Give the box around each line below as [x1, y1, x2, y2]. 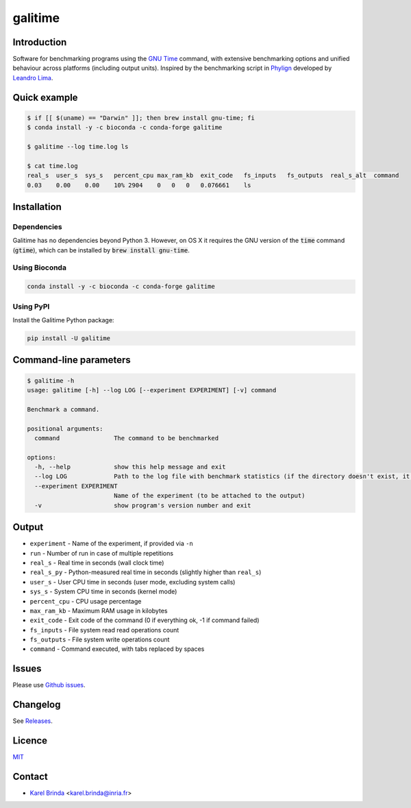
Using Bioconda [12, 263, 66, 272]
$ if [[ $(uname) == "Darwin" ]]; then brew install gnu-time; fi [27, 114, 255, 121]
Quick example [12, 91, 78, 103]
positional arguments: [27, 425, 103, 432]
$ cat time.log [27, 162, 78, 169]
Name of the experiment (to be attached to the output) [113, 492, 306, 500]
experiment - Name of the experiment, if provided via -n [29, 539, 193, 548]
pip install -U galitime [27, 334, 111, 342]
